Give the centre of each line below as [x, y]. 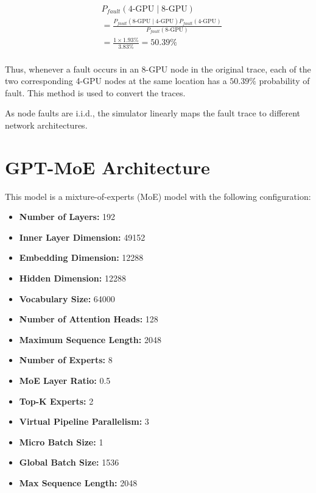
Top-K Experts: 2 [56, 401]
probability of [284, 81]
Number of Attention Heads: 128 [89, 319]
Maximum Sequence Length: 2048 [90, 339]
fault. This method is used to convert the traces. [95, 92]
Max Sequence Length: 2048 [78, 482]
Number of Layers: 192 [67, 217]
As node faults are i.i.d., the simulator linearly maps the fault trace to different [153, 113]
